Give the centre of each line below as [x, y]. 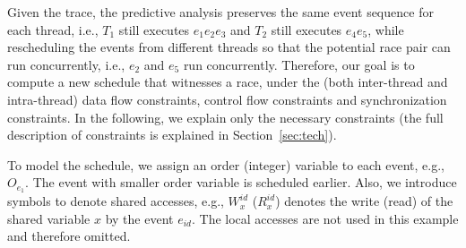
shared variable [49, 218]
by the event [139, 218]
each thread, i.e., [53, 29]
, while [386, 29]
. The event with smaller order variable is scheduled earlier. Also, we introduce [241, 182]
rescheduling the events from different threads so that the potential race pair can [229, 47]
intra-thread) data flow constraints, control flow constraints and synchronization [227, 99]
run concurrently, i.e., [66, 64]
